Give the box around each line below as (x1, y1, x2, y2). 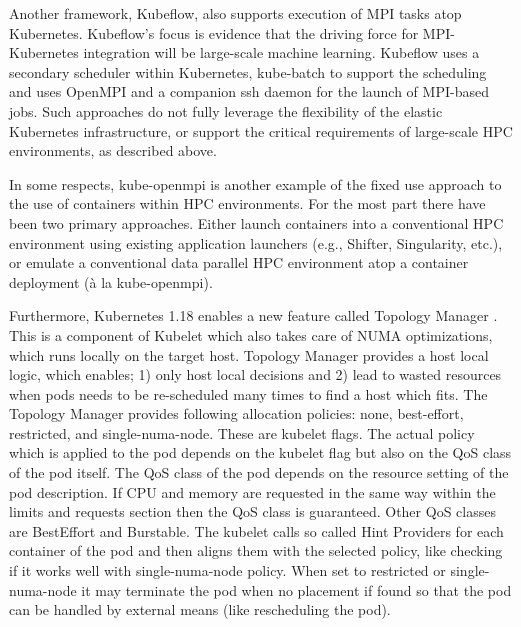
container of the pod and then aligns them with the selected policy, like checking (9, 540, 503, 561)
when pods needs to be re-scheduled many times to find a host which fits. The (9, 383, 488, 404)
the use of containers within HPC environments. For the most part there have (9, 193, 486, 214)
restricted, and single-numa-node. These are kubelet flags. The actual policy (9, 422, 475, 443)
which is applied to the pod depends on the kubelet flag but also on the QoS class (9, 442, 512, 463)
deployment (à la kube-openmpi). (9, 271, 213, 292)
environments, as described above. (9, 140, 217, 161)
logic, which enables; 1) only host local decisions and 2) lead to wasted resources (9, 364, 502, 385)
